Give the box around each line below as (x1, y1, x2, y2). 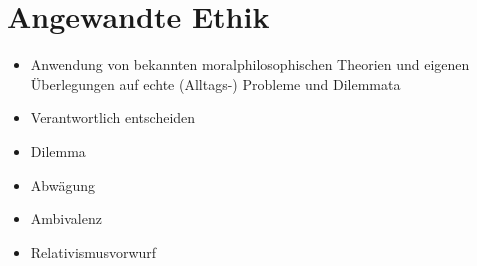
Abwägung (30, 174, 95, 195)
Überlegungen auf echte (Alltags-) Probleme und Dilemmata (30, 73, 401, 94)
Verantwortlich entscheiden (30, 107, 196, 128)
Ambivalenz (30, 208, 102, 229)
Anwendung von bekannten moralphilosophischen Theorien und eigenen (30, 54, 470, 75)
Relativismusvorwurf (30, 241, 157, 262)
